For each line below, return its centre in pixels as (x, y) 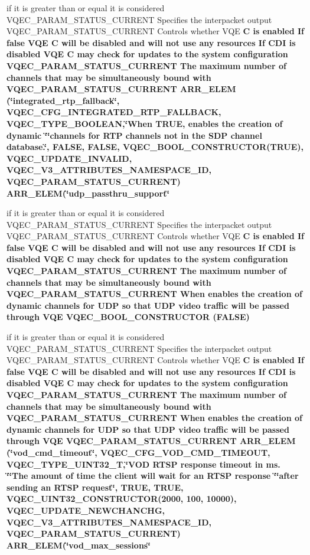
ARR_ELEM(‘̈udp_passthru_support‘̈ (88, 193)
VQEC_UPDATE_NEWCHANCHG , (86, 510)
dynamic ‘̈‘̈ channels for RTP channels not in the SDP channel (134, 135)
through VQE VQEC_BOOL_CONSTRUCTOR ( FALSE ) (128, 317)
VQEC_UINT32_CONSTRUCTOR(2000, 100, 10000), (122, 499)
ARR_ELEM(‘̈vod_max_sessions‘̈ (79, 545)
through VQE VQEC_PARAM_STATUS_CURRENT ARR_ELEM (151, 441)
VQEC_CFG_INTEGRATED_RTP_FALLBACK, (114, 112)
